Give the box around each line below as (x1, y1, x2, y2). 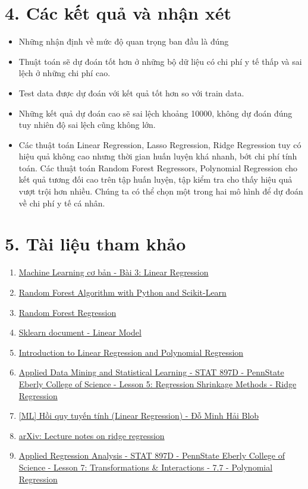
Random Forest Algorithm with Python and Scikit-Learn (18, 286, 227, 298)
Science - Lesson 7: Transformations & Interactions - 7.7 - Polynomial (18, 460, 273, 473)
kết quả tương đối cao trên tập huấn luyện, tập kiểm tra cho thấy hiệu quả (18, 173, 293, 186)
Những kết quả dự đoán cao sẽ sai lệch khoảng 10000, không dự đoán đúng (18, 106, 293, 119)
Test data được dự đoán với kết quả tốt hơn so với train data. (18, 86, 244, 99)
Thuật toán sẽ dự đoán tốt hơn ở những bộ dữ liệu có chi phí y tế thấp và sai (18, 55, 302, 67)
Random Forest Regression (18, 306, 117, 318)
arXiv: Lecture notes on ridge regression (18, 429, 165, 441)
